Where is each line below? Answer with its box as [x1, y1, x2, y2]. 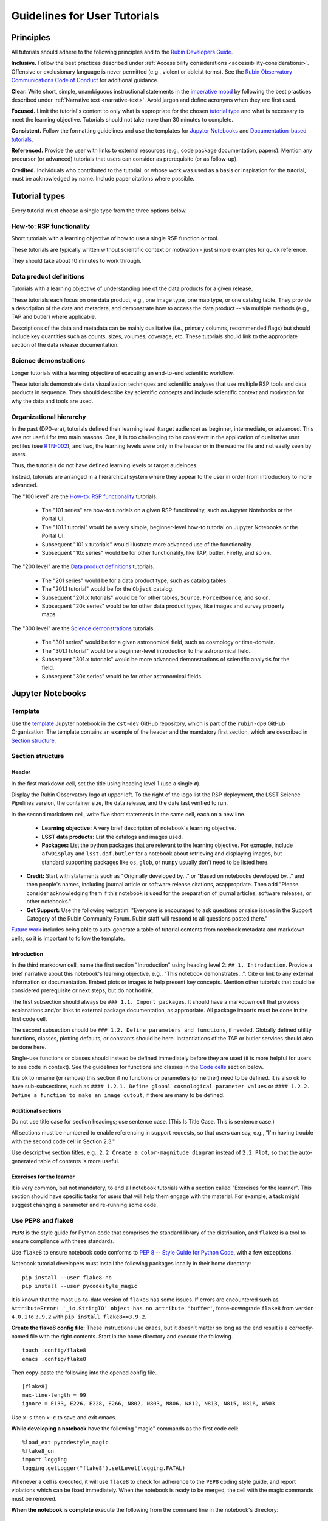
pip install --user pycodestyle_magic [22, 1283, 138, 1289]
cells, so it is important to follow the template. [11, 935, 125, 942]
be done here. [11, 1043, 47, 1051]
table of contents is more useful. [38, 1157, 120, 1164]
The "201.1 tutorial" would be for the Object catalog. [41, 585, 174, 593]
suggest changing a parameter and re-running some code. [11, 1201, 158, 1208]
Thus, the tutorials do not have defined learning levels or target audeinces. [11, 462, 198, 469]
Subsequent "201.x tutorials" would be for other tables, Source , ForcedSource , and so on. [41, 594, 271, 601]
